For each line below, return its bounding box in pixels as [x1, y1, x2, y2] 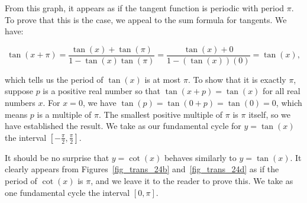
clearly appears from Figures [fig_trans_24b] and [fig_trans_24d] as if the [5, 163, 279, 175]
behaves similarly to [164, 151, 237, 163]
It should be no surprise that [5, 151, 109, 163]
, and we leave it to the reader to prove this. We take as [91, 175, 293, 186]
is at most [144, 73, 181, 85]
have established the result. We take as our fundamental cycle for [5, 120, 241, 132]
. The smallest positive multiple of [99, 108, 223, 120]
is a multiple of [37, 108, 92, 120]
